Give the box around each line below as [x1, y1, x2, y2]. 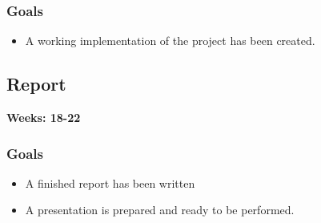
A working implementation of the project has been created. [25, 32, 315, 49]
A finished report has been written [25, 174, 195, 191]
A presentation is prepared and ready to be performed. [25, 201, 295, 218]
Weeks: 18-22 [6, 109, 81, 126]
